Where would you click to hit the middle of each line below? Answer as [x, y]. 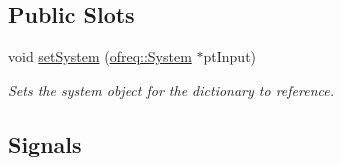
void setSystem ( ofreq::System [100, 56]
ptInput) [230, 56]
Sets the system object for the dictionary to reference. [171, 89]
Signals [45, 143]
